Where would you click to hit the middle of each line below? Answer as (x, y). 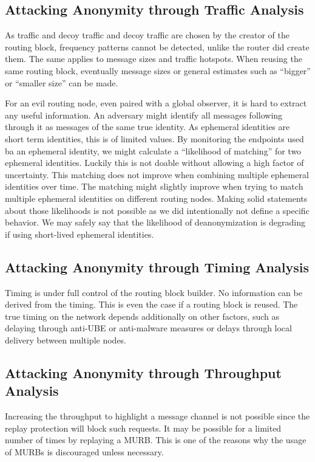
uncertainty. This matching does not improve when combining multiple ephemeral (157, 174)
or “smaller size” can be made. (62, 82)
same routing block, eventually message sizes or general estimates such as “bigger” (158, 70)
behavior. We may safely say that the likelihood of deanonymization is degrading (155, 222)
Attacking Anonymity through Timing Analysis (157, 267)
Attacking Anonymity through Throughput (143, 372)
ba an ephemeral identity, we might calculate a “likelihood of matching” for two (153, 150)
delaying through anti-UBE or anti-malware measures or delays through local (148, 328)
